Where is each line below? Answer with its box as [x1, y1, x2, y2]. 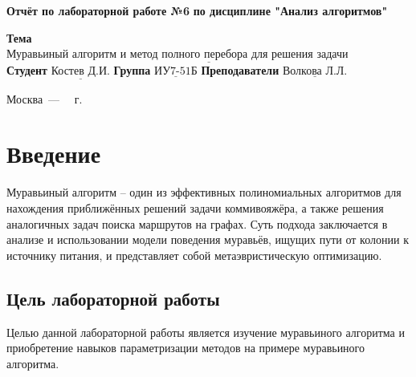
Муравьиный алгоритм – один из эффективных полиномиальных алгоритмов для [6, 184, 402, 201]
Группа [113, 62, 151, 79]
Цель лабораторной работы [6, 286, 220, 310]
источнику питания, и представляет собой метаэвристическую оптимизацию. [6, 246, 382, 263]
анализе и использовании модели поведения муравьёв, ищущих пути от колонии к [6, 231, 409, 248]
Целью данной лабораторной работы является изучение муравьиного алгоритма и [6, 323, 405, 340]
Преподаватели [201, 62, 279, 79]
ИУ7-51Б [154, 66, 198, 78]
